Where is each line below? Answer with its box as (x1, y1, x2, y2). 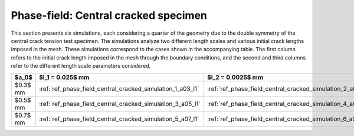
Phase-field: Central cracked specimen (11, 9, 208, 22)
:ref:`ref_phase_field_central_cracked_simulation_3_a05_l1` (39, 99, 201, 108)
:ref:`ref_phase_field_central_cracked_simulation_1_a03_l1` (39, 84, 199, 92)
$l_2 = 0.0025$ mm (207, 73, 264, 81)
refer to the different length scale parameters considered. (11, 62, 150, 69)
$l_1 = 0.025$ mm (39, 73, 90, 81)
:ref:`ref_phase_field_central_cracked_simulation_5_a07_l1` (39, 115, 199, 123)
